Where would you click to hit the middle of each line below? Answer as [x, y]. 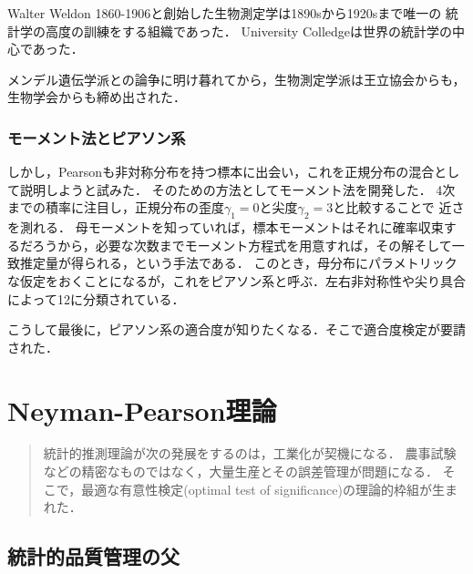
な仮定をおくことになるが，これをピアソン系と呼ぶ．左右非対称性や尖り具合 [236, 280]
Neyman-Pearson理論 [142, 410]
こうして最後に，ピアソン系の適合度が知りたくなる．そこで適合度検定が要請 [236, 329]
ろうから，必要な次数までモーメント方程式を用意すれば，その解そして [242, 245]
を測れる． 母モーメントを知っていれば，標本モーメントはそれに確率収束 [226, 227]
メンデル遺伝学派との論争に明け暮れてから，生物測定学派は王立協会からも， [236, 79]
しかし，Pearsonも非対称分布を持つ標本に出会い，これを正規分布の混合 [221, 172]
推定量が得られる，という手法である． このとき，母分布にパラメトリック [238, 263]
